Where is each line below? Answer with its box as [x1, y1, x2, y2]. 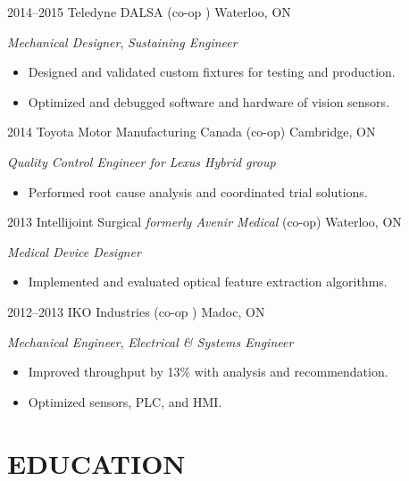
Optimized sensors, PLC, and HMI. [28, 392, 222, 411]
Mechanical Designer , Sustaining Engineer [7, 32, 238, 51]
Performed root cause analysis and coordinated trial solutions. [28, 182, 368, 201]
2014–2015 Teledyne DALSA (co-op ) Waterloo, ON [7, 3, 291, 21]
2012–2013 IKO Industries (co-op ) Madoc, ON [7, 302, 265, 320]
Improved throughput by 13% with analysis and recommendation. [28, 362, 388, 381]
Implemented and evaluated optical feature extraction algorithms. [28, 272, 388, 291]
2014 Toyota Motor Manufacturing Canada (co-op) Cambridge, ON [7, 122, 376, 141]
